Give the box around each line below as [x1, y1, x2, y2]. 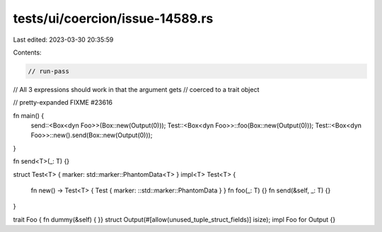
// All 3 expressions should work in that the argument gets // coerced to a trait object [13, 85, 260, 93]
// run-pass [28, 67, 70, 75]
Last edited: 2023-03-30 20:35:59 [13, 35, 114, 44]
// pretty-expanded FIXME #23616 [13, 98, 113, 107]
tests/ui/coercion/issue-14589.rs [13, 11, 214, 26]
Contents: [13, 48, 42, 57]
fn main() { [13, 111, 45, 120]
